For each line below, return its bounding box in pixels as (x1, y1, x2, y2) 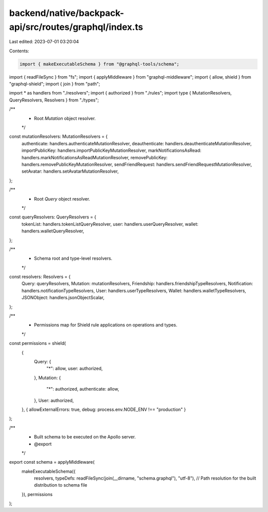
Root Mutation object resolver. (34, 115, 96, 121)
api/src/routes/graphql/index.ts (9, 21, 143, 32)
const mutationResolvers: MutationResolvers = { (9, 133, 108, 139)
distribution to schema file (34, 482, 87, 488)
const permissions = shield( (9, 340, 67, 346)
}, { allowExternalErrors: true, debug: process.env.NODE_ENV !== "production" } (21, 406, 186, 412)
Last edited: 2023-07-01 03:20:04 (9, 39, 79, 45)
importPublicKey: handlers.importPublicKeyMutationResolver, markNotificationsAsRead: (21, 147, 201, 154)
